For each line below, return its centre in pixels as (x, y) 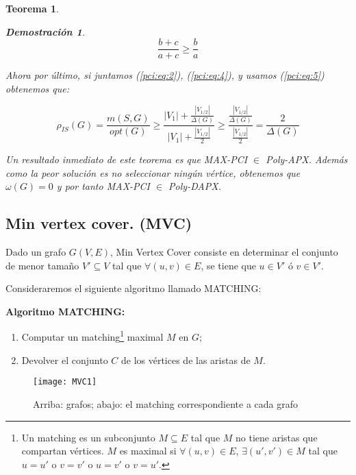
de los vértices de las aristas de (186, 360)
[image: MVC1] (65, 382)
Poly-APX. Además (307, 159)
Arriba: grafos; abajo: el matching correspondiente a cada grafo (165, 403)
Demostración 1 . (46, 31)
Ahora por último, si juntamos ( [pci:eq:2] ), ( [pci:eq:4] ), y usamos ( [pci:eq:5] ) (165, 75)
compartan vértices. (63, 451)
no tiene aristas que (277, 437)
